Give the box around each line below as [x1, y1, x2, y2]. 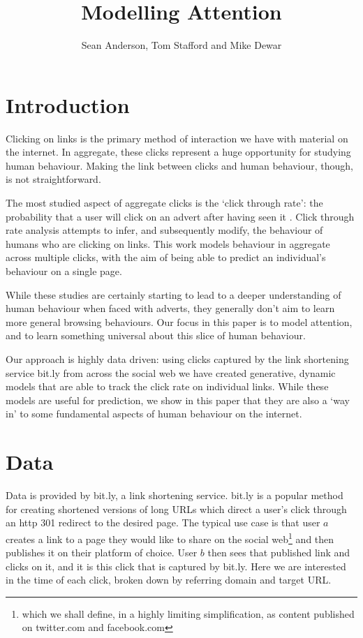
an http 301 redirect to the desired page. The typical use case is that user [6, 515, 320, 530]
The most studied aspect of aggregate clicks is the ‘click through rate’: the [6, 195, 323, 210]
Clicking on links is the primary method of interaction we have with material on [6, 131, 348, 145]
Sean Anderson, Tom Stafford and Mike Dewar [81, 38, 282, 52]
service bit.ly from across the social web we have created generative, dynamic [6, 365, 336, 380]
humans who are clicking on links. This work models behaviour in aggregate [6, 236, 330, 251]
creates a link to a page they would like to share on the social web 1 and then [6, 529, 334, 546]
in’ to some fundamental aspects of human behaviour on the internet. [6, 406, 302, 421]
